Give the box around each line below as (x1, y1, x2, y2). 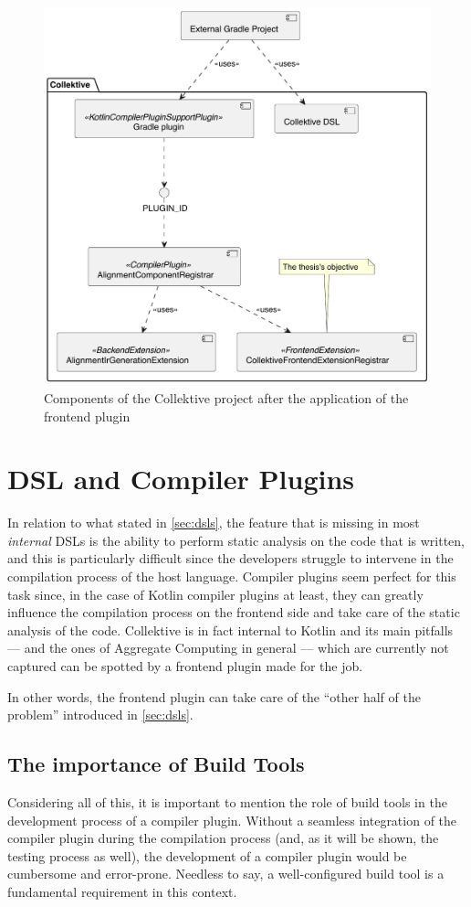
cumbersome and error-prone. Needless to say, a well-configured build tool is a (7, 864, 445, 883)
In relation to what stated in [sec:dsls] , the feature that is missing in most (7, 513, 420, 532)
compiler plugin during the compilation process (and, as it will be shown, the (7, 828, 439, 848)
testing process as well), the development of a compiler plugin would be (7, 846, 407, 865)
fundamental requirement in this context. (7, 881, 237, 901)
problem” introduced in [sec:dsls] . (7, 705, 194, 724)
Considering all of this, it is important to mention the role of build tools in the (7, 792, 447, 811)
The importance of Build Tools (7, 750, 305, 778)
